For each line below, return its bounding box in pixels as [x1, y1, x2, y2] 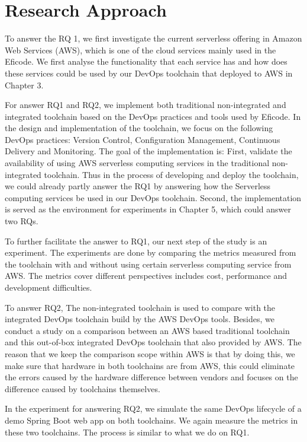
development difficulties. [5, 281, 92, 293]
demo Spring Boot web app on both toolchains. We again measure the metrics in [5, 414, 298, 426]
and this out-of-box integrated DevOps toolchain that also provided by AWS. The [5, 336, 302, 348]
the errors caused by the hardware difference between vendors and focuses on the [5, 371, 298, 383]
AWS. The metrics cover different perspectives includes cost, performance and [5, 269, 287, 282]
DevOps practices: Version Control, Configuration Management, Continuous [5, 133, 280, 145]
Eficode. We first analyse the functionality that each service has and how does [5, 55, 287, 68]
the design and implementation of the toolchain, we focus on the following [5, 122, 273, 134]
